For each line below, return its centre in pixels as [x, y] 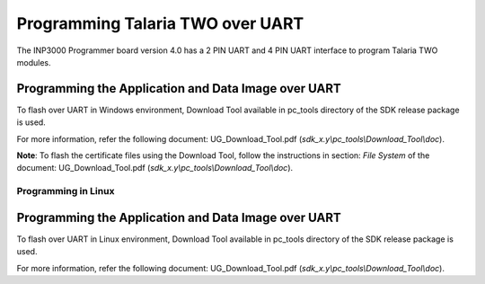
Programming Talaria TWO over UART [160, 23]
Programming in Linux [66, 191]
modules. [34, 62]
